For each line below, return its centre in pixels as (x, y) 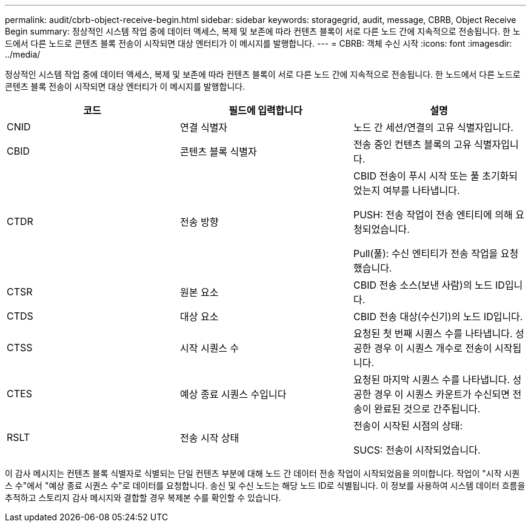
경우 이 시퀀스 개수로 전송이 (433, 348)
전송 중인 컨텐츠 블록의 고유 (412, 144)
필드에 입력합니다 (265, 110)
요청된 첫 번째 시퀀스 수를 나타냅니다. (433, 334)
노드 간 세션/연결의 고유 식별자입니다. (433, 127)
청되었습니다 (380, 229)
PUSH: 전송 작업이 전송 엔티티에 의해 (433, 215)
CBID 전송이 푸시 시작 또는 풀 (416, 176)
